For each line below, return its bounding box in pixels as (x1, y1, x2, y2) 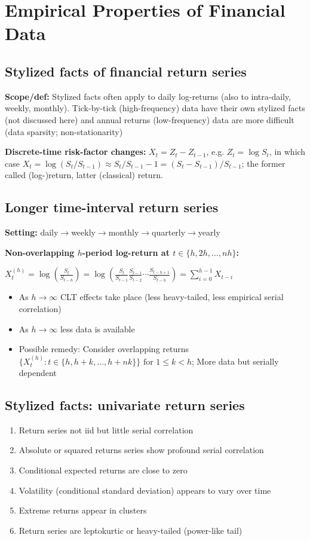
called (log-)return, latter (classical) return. (5, 169, 163, 181)
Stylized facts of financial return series (5, 62, 247, 80)
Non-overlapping (5, 246, 75, 258)
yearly (198, 226, 220, 239)
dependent (19, 366, 57, 379)
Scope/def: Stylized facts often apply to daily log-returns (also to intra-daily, (5, 90, 291, 102)
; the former (241, 157, 286, 169)
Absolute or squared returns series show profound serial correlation (19, 444, 264, 456)
